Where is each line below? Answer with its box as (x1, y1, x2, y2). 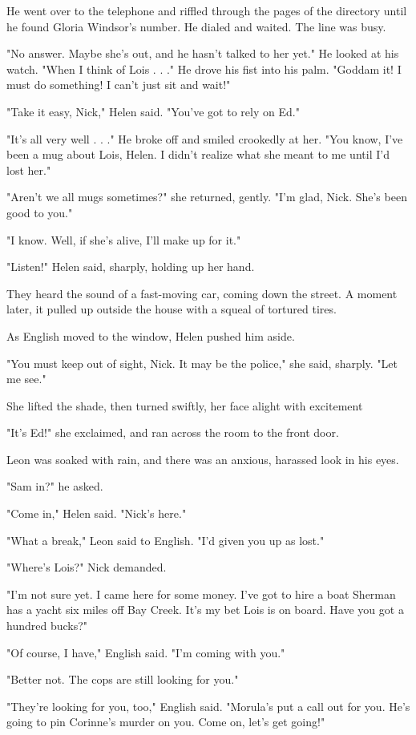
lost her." (6, 161, 51, 178)
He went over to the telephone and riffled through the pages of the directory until (6, 2, 407, 18)
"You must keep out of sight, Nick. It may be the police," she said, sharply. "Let (6, 354, 398, 371)
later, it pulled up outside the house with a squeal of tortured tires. (6, 301, 337, 317)
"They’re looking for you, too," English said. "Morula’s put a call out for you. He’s (6, 697, 410, 714)
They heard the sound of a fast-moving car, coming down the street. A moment (6, 285, 398, 301)
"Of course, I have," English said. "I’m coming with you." (6, 644, 285, 660)
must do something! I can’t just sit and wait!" (6, 76, 231, 93)
